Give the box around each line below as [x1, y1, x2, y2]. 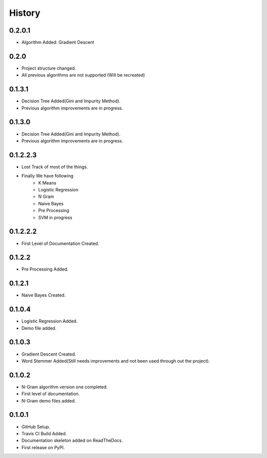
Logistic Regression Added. [21, 318, 78, 324]
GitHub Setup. [21, 423, 50, 430]
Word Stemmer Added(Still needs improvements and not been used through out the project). [21, 358, 210, 364]
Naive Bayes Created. [21, 292, 66, 298]
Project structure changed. [21, 65, 76, 71]
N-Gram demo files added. [21, 398, 76, 404]
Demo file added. [21, 325, 57, 331]
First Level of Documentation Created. [21, 240, 99, 246]
